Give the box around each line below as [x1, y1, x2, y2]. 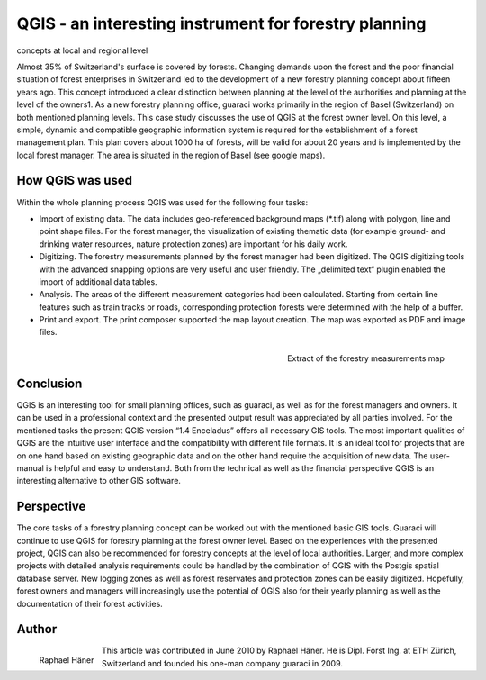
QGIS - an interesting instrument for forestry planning [16, 14, 427, 33]
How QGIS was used [16, 173, 133, 188]
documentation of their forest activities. [16, 598, 164, 609]
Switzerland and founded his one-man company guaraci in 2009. [101, 657, 344, 668]
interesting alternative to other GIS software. [16, 476, 182, 486]
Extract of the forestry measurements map [286, 352, 445, 364]
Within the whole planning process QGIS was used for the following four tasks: [16, 196, 309, 207]
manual [16, 462, 44, 473]
